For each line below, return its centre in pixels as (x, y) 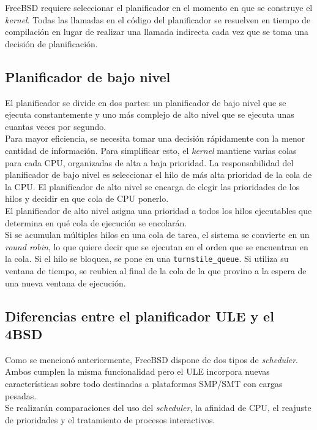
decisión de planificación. (51, 43)
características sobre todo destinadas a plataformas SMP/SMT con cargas (144, 383)
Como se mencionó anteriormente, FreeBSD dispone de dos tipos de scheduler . (151, 359)
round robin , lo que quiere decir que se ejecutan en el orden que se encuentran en (157, 246)
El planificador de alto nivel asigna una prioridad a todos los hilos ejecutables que (158, 210)
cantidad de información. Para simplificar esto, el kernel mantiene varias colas (151, 150)
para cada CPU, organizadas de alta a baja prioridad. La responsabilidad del (149, 162)
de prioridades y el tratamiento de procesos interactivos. (110, 419)
